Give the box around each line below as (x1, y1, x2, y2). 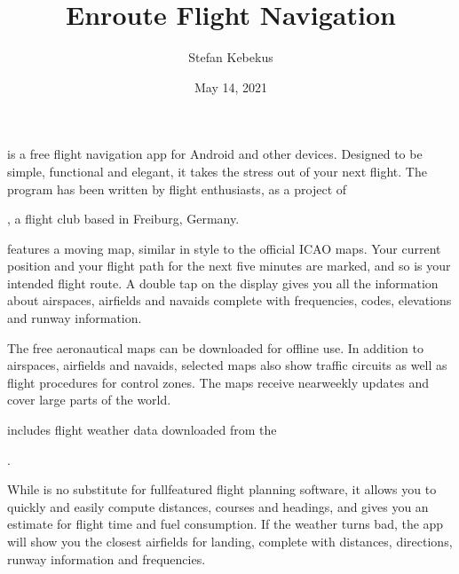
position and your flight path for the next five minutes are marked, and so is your (7, 256, 451, 275)
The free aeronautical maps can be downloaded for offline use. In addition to (7, 338, 423, 357)
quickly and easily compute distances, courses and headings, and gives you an (7, 497, 429, 515)
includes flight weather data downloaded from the (7, 421, 277, 439)
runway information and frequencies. (7, 549, 206, 568)
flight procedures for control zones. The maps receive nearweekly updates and (7, 373, 429, 391)
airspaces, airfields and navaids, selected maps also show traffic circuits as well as (7, 356, 447, 374)
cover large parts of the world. (7, 390, 171, 409)
